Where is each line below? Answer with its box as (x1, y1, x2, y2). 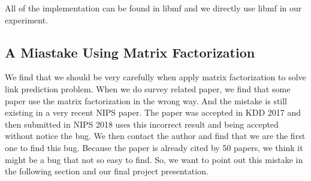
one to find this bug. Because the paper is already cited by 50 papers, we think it (5, 141, 303, 153)
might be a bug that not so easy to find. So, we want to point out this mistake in (5, 153, 303, 165)
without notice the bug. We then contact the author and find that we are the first (5, 129, 306, 142)
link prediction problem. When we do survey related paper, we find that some (5, 82, 291, 95)
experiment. (5, 13, 48, 26)
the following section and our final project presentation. (5, 165, 209, 177)
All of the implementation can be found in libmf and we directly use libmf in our (5, 2, 302, 14)
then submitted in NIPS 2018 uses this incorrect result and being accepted (5, 117, 279, 130)
